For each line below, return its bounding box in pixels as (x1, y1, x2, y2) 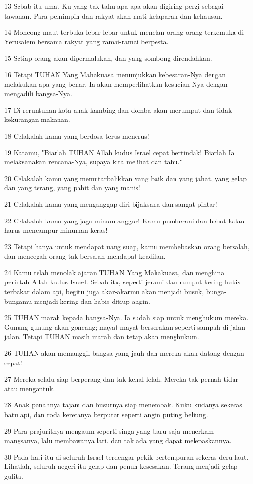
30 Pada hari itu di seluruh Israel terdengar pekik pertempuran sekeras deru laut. (4, 451, 249, 462)
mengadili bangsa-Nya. (4, 88, 72, 99)
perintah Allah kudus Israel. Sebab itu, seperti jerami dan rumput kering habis (4, 277, 241, 287)
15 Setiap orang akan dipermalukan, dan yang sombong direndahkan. (4, 53, 212, 63)
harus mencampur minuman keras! (4, 225, 108, 235)
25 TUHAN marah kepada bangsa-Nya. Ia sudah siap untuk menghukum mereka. (4, 312, 249, 323)
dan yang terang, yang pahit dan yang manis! (4, 182, 140, 193)
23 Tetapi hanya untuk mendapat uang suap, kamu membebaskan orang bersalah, (4, 241, 250, 251)
